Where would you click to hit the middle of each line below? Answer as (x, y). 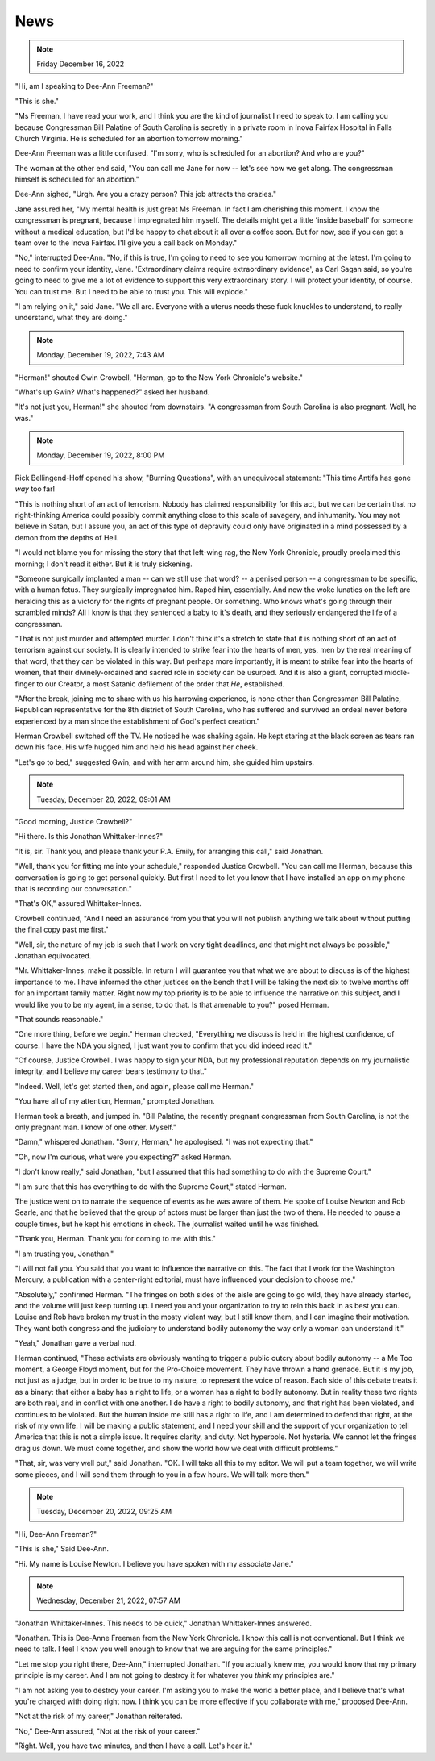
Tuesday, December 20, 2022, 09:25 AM (104, 1512)
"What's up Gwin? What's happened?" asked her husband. (112, 392)
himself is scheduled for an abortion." (77, 179)
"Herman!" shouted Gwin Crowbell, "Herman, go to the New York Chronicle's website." (159, 377)
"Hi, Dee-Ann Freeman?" (56, 1534)
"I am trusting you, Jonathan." (64, 1254)
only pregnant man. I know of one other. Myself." (96, 1127)
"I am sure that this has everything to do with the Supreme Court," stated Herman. (151, 1187)
